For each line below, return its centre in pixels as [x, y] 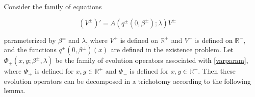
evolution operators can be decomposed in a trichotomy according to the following [127, 81]
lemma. [15, 90]
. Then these [217, 71]
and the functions [30, 49]
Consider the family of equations [53, 6]
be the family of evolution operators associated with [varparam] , [152, 60]
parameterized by [30, 40]
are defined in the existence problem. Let [172, 49]
